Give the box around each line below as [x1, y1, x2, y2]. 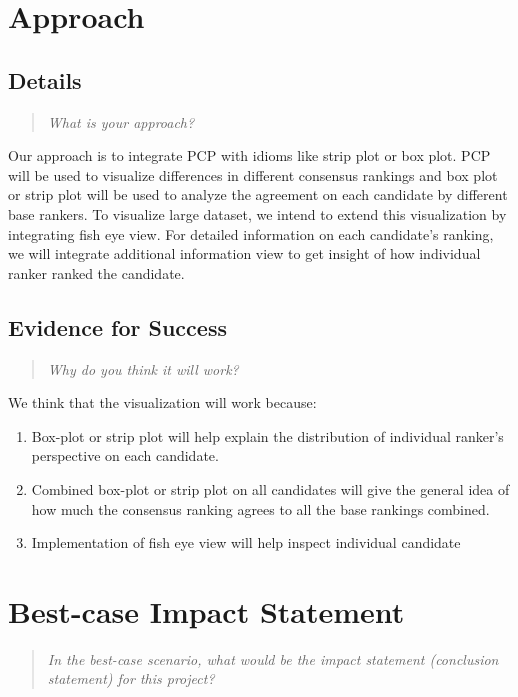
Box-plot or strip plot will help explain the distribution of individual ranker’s [31, 425, 504, 446]
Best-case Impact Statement [8, 590, 405, 631]
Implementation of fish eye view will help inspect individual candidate [31, 532, 461, 553]
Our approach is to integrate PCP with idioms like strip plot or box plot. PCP [8, 145, 491, 166]
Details [8, 64, 82, 95]
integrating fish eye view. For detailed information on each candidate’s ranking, [8, 223, 494, 244]
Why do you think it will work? [47, 358, 239, 379]
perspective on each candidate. [31, 445, 219, 466]
